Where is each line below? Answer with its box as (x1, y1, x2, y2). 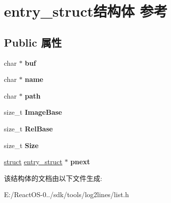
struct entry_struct (4, 156, 62, 167)
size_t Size (4, 140, 39, 150)
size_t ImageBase (4, 107, 62, 117)
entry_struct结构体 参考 (4, 1, 168, 21)
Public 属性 (4, 34, 62, 50)
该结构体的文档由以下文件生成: (4, 173, 102, 183)
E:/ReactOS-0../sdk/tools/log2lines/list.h (4, 189, 129, 200)
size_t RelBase (4, 123, 53, 133)
